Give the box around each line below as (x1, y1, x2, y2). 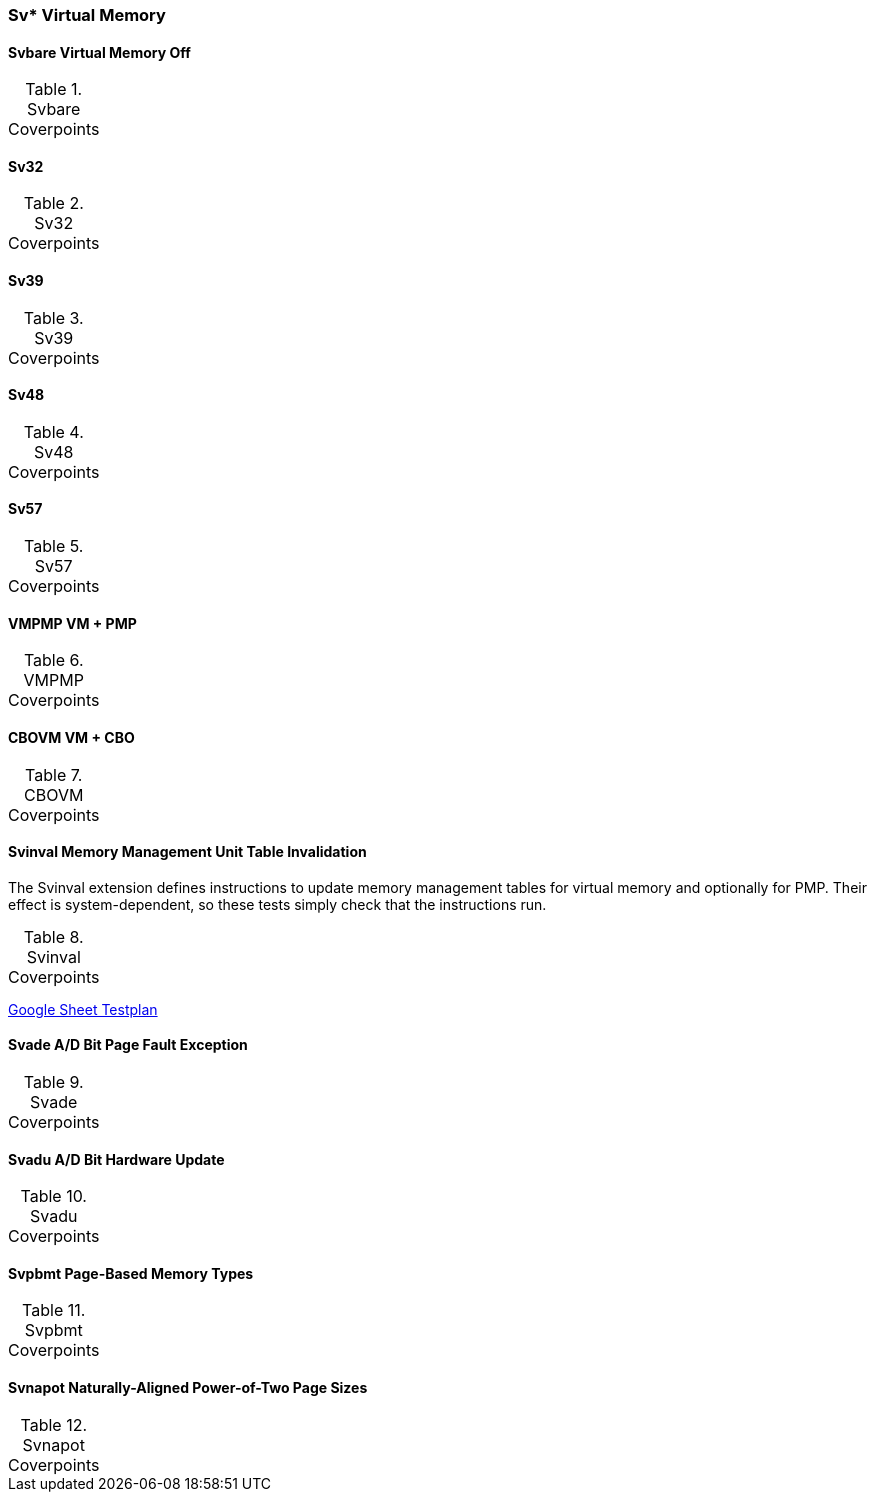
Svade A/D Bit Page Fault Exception (8, 1036, 248, 1054)
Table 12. (20, 1414, 87, 1435)
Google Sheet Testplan (8, 1000, 158, 1018)
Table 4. (23, 421, 84, 442)
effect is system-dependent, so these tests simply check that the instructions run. (8, 895, 547, 913)
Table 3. (23, 307, 84, 328)
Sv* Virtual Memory (8, 5, 166, 25)
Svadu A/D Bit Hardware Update (8, 1150, 225, 1168)
